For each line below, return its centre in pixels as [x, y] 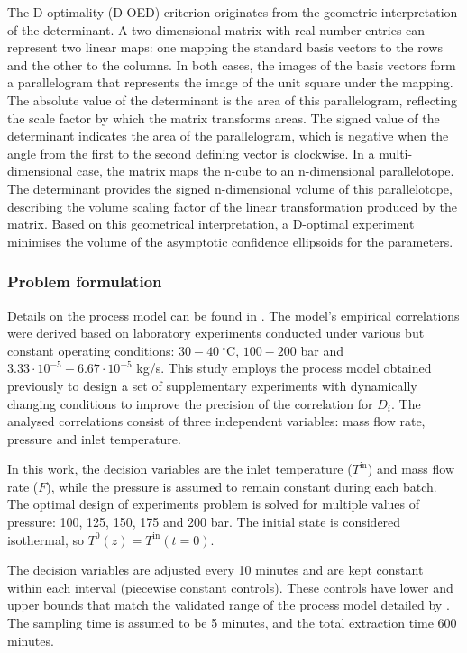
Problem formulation [85, 281]
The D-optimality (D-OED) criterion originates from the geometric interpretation [233, 12]
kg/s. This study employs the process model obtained [284, 368]
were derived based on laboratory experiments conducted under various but [216, 333]
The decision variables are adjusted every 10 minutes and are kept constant [215, 570]
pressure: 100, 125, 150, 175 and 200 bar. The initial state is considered [204, 522]
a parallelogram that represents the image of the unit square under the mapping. [230, 82]
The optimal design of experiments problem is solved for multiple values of [214, 504]
